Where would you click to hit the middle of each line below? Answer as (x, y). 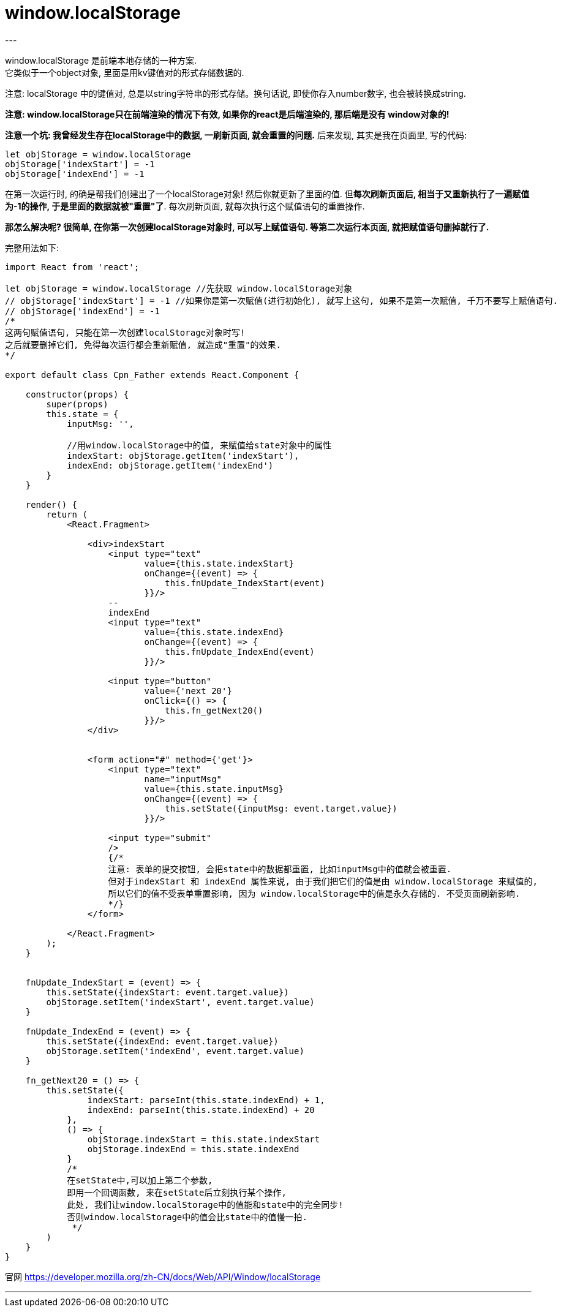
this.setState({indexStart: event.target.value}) (168, 992)
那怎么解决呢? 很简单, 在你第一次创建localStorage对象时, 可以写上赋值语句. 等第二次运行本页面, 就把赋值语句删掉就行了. (247, 227)
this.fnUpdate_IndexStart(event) (245, 583)
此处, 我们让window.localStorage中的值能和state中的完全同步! (205, 1205)
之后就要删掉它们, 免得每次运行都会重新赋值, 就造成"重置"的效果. (143, 345)
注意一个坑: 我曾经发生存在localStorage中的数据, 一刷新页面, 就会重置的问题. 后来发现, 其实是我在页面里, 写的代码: (236, 135)
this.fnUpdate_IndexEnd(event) (240, 651)
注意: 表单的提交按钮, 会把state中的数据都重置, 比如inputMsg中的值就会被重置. (280, 869)
